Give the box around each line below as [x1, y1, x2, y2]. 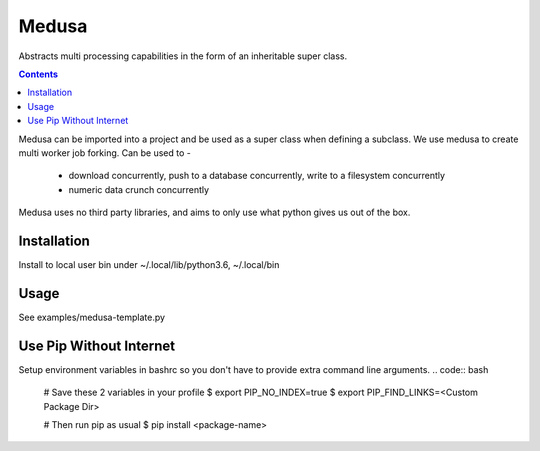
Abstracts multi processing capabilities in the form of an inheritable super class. [18, 50, 348, 62]
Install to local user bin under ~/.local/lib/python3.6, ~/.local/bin [18, 258, 280, 270]
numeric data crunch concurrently [68, 183, 210, 195]
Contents [18, 68, 59, 80]
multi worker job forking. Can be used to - [18, 146, 192, 159]
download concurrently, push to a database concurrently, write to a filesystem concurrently [68, 170, 445, 182]
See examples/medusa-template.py [18, 311, 165, 323]
